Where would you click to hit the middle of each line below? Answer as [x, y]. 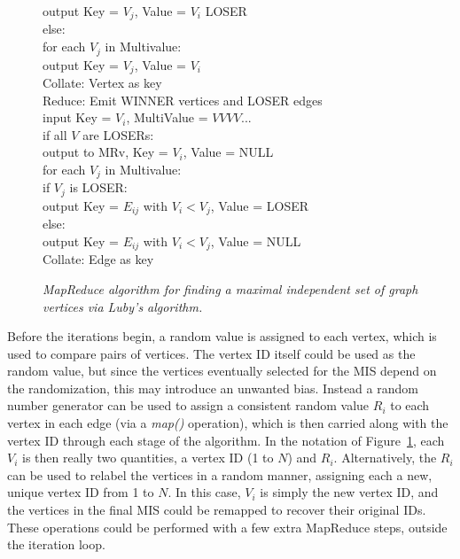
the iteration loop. [56, 544]
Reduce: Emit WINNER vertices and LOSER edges [183, 100]
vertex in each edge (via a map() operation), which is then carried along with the [228, 423]
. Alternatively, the [385, 458]
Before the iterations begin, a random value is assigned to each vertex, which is [222, 336]
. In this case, [204, 492]
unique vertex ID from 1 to [81, 492]
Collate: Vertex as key [102, 82]
